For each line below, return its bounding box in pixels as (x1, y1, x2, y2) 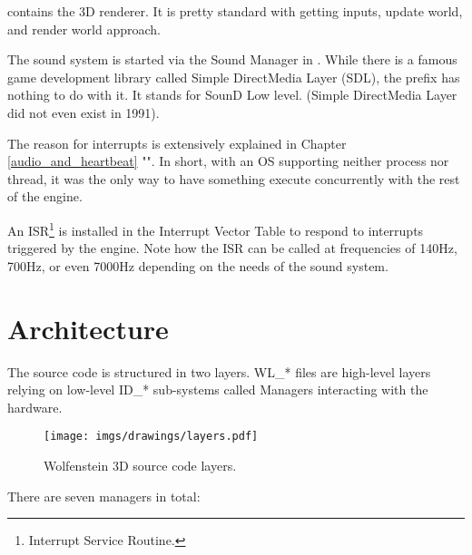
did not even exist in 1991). (7, 102, 160, 122)
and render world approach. (7, 19, 161, 38)
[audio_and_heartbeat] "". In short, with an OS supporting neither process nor (7, 151, 449, 170)
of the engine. (7, 187, 83, 206)
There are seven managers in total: (7, 486, 201, 505)
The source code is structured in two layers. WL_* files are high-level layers (7, 362, 431, 381)
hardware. (7, 397, 63, 416)
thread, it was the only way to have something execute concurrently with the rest (7, 169, 460, 188)
